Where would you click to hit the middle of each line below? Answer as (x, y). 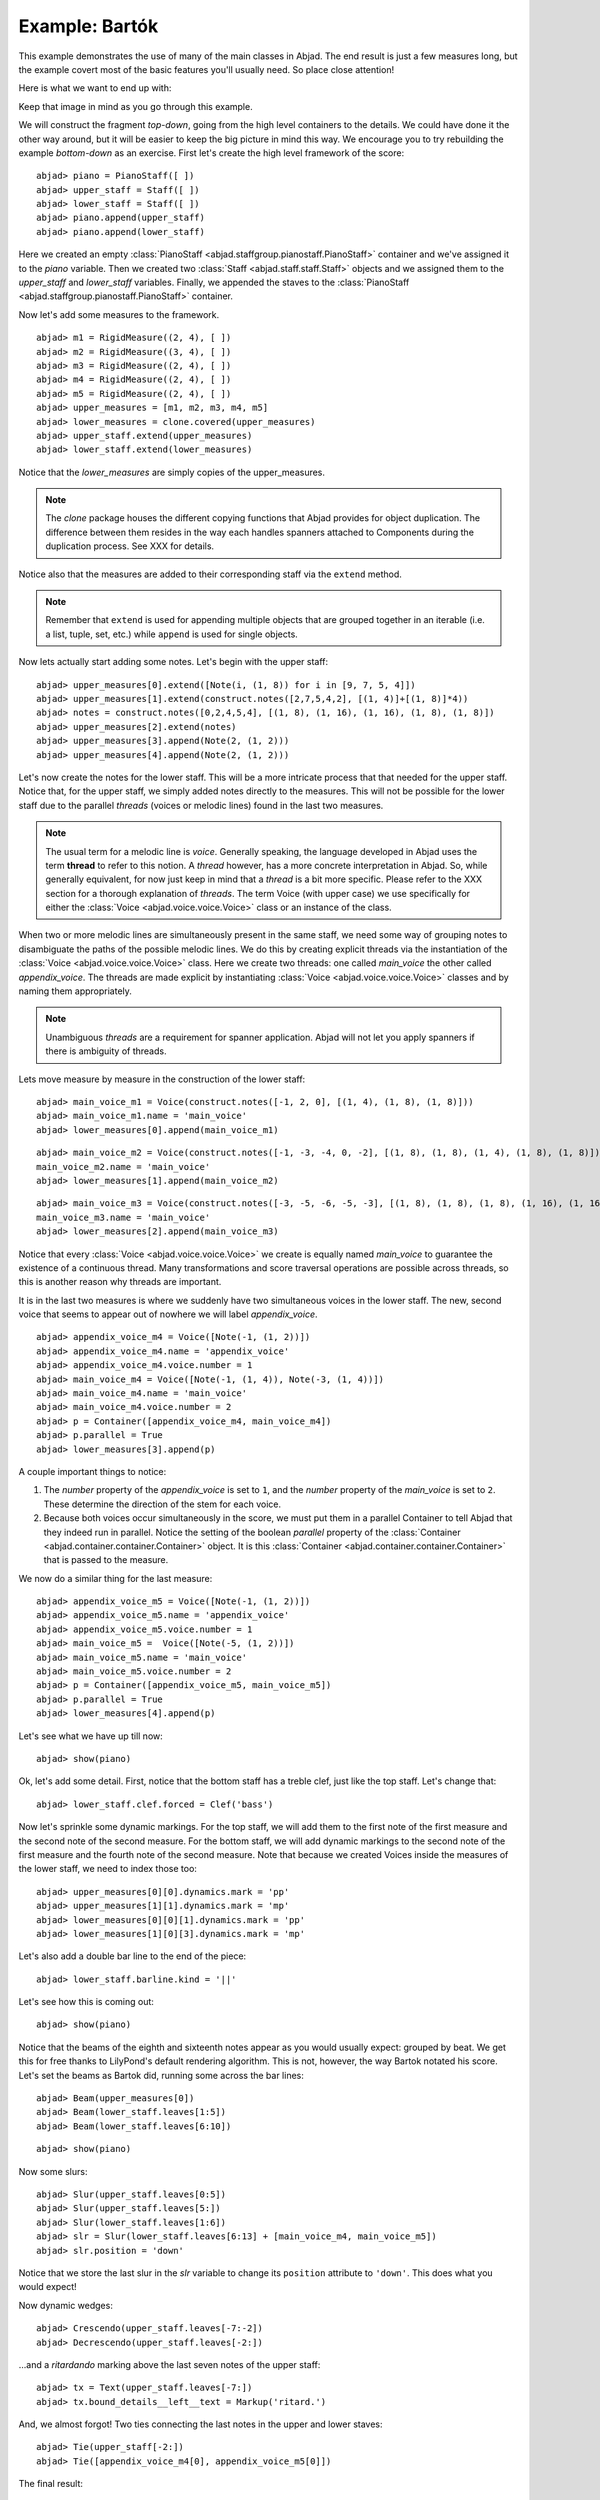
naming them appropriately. (75, 991)
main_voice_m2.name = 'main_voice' (123, 1166)
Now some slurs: (53, 2171)
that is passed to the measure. (106, 1560)
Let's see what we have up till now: (91, 1736)
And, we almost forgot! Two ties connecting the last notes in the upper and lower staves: (201, 2424)
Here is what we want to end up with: (95, 88)
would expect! (47, 2287)
